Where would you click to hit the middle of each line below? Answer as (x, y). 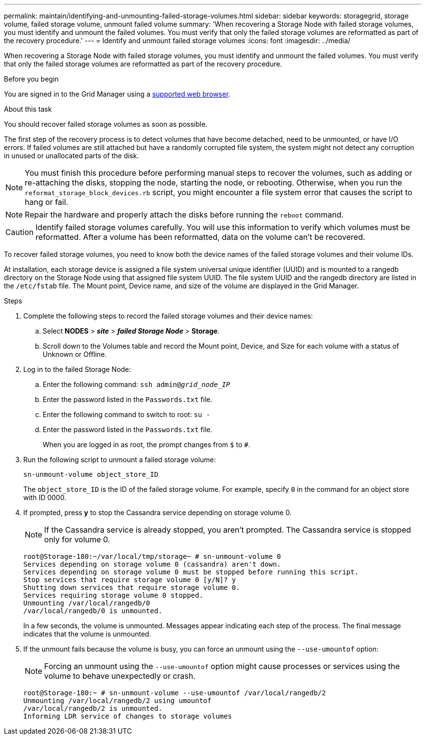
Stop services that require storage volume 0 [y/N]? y (130, 580)
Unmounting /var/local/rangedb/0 (87, 603)
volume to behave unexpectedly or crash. (120, 676)
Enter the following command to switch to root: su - (127, 414)
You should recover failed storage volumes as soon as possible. (106, 124)
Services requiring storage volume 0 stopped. (113, 595)
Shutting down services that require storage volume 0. (132, 588)
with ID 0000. (45, 497)
